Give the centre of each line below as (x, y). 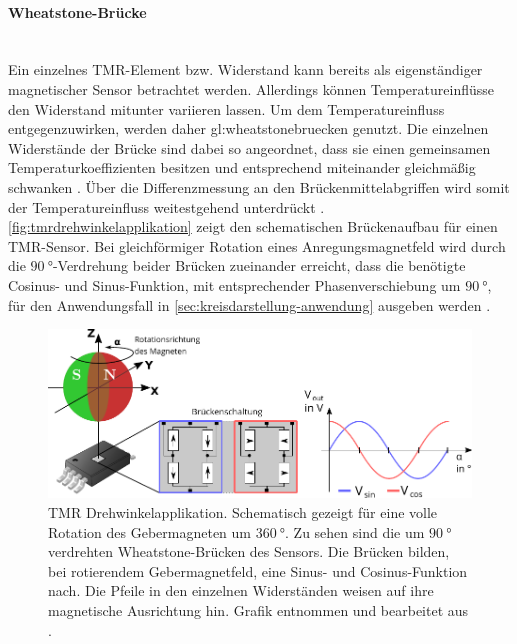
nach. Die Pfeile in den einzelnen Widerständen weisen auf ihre (241, 590)
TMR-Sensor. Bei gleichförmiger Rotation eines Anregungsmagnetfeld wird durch (257, 245)
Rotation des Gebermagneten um (150, 531)
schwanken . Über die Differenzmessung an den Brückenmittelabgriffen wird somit (259, 186)
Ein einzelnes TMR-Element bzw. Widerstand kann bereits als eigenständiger (245, 69)
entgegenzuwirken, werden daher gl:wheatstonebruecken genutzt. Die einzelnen (248, 128)
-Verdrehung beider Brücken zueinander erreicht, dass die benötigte (259, 265)
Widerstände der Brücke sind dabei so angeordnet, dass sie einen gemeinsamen (249, 147)
